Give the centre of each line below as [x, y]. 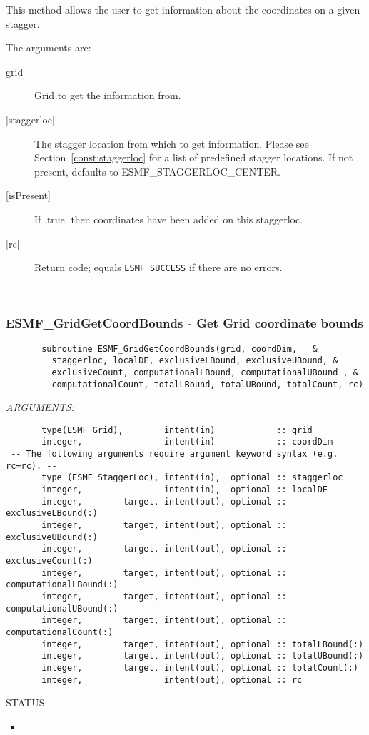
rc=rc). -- [31, 466]
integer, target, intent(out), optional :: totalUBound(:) [203, 656]
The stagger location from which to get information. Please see [172, 143]
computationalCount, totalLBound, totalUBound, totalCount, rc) [208, 384]
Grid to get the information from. [108, 95]
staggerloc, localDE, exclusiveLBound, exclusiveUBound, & [195, 361]
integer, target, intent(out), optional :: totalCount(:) [200, 668]
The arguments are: [49, 47]
